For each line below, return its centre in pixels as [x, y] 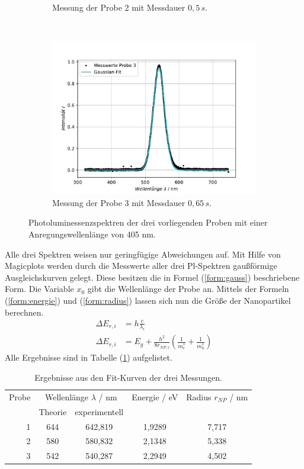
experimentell [99, 411]
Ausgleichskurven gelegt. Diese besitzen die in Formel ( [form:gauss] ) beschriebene [152, 277]
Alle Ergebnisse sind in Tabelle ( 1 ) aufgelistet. [89, 357]
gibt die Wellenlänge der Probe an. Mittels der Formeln [188, 289]
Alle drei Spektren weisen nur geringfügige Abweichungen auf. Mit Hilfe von [143, 254]
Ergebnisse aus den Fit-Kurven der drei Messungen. [128, 378]
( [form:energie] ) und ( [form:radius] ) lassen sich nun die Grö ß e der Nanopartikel [148, 300]
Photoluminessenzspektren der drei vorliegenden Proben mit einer [148, 222]
